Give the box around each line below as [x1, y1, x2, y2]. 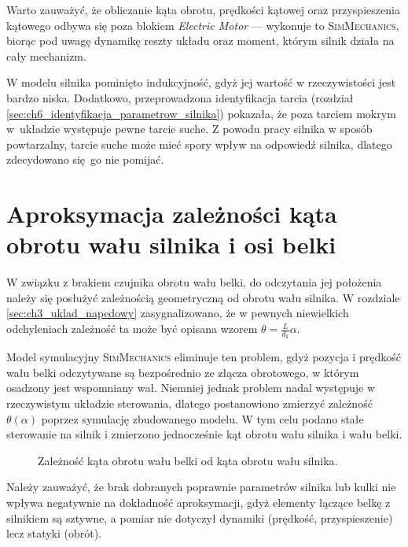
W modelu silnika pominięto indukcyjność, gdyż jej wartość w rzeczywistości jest [6, 74, 396, 91]
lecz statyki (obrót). [6, 525, 102, 541]
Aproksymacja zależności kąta [6, 198, 337, 230]
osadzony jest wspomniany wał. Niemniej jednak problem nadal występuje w [6, 379, 375, 396]
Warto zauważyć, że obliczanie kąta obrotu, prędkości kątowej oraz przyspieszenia [6, 2, 400, 17]
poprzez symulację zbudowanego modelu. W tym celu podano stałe [41, 410, 364, 427]
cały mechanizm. [6, 47, 86, 64]
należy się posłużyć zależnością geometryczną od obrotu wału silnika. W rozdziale [6, 289, 400, 305]
